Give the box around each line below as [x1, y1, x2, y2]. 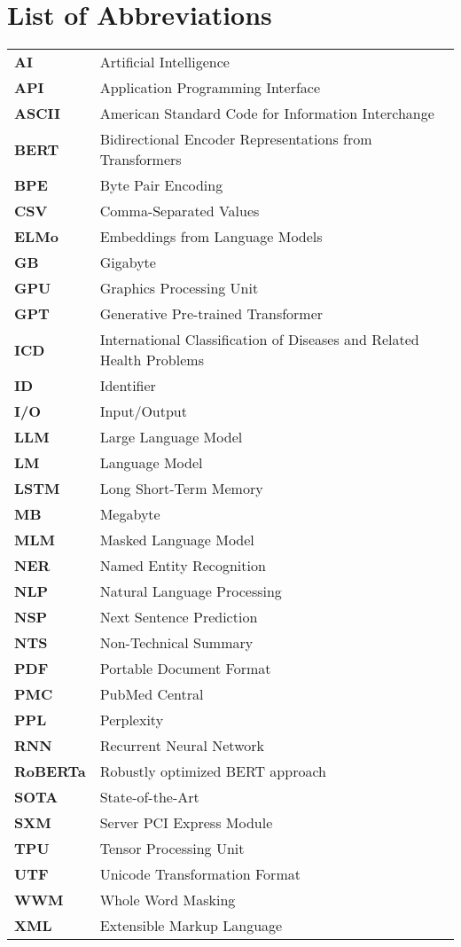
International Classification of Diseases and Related [99, 329, 419, 350]
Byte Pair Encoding [99, 175, 223, 196]
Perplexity [99, 709, 164, 731]
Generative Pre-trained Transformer [99, 303, 324, 325]
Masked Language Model [99, 529, 254, 551]
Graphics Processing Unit [99, 278, 259, 299]
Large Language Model [99, 427, 243, 448]
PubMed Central [99, 684, 204, 705]
